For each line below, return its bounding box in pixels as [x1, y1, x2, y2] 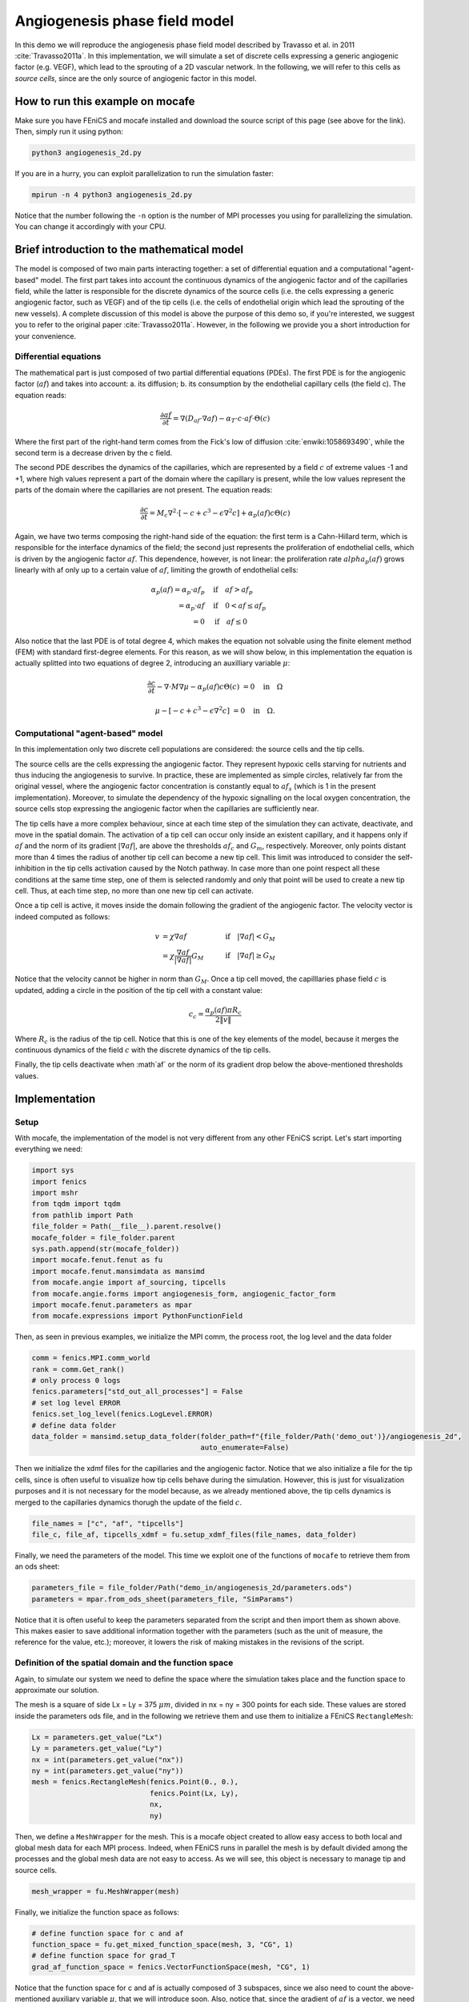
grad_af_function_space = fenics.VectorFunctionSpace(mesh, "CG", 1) [31, 1962, 311, 1972]
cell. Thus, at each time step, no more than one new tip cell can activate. [14, 886, 254, 895]
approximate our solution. [14, 1686, 99, 1695]
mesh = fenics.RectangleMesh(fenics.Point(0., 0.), [31, 1778, 239, 1787]
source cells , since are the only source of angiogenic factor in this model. [14, 73, 257, 83]
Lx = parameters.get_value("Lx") [31, 1732, 163, 1742]
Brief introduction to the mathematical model [14, 243, 244, 256]
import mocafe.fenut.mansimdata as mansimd [31, 1266, 206, 1276]
